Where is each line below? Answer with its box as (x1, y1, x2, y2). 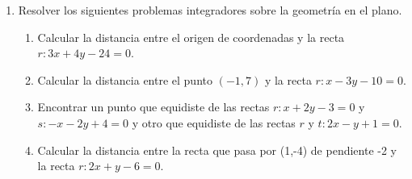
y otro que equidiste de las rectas (132, 114, 296, 131)
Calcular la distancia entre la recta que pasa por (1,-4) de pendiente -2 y (37, 141, 397, 158)
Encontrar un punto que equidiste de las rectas (37, 98, 270, 115)
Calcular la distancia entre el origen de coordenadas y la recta (37, 28, 345, 45)
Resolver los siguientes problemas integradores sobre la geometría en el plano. (18, 2, 402, 18)
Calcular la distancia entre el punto (37, 71, 212, 88)
